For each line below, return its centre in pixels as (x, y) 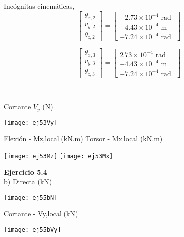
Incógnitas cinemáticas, (39, 6)
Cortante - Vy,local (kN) (41, 213)
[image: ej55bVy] (32, 229)
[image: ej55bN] (31, 198)
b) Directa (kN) (28, 182)
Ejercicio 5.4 (26, 172)
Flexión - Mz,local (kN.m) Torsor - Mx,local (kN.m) (83, 139)
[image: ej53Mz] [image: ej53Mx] (59, 156)
